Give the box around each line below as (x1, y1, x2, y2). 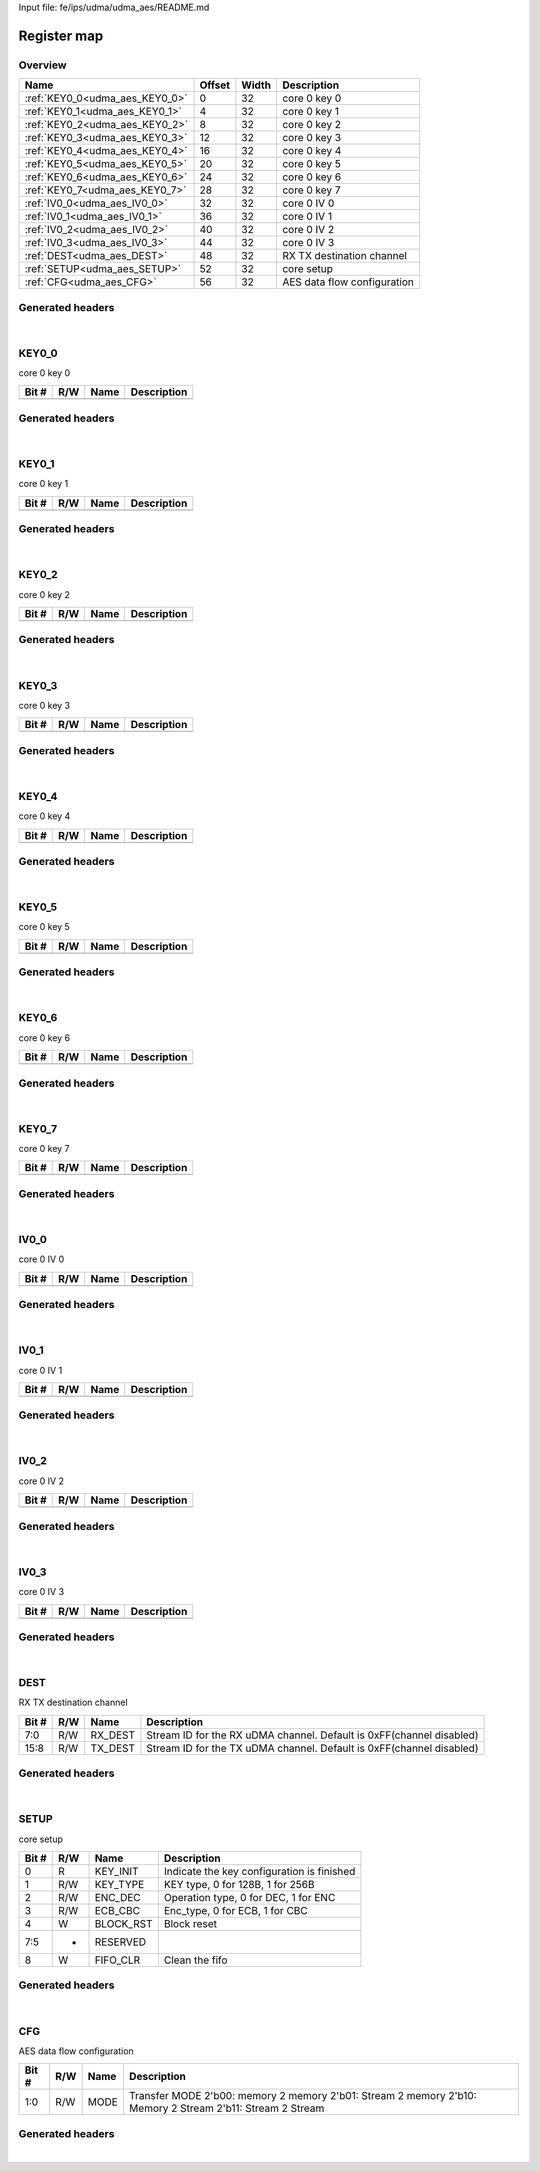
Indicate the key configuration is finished (163, 1865, 356, 1879)
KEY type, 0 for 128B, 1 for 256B (163, 1878, 315, 1892)
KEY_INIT (94, 1865, 139, 1879)
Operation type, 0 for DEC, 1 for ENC (163, 1891, 336, 1905)
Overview (18, 58, 67, 72)
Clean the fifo (163, 1953, 228, 1967)
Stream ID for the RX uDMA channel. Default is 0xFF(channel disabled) (146, 1728, 479, 1742)
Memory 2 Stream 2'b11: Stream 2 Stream (128, 2101, 325, 2115)
